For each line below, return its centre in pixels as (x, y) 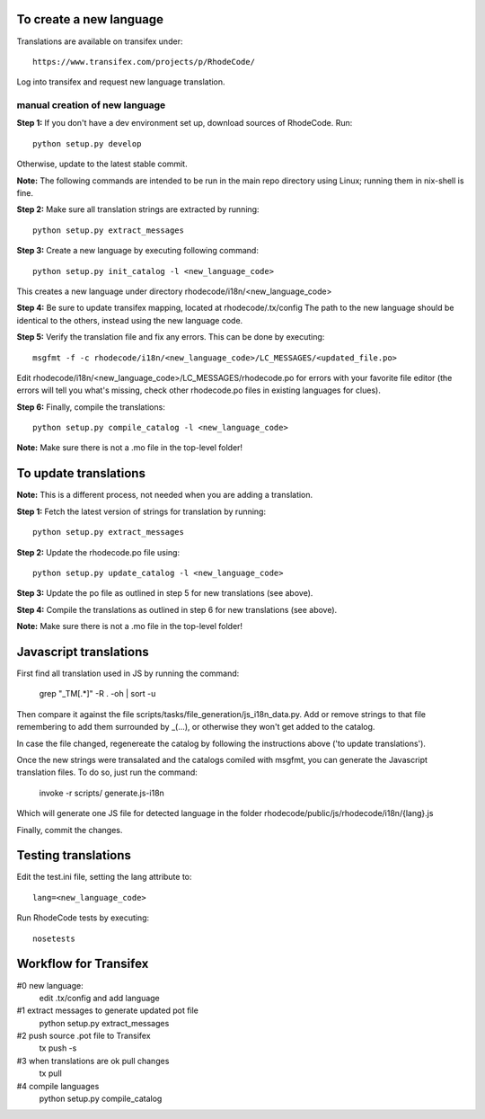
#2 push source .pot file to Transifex (84, 1036)
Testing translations (74, 855)
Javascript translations (83, 652)
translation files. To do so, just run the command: (107, 772)
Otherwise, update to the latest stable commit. (102, 164)
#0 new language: (50, 985)
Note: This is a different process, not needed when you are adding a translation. (165, 495)
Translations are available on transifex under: (100, 41)
